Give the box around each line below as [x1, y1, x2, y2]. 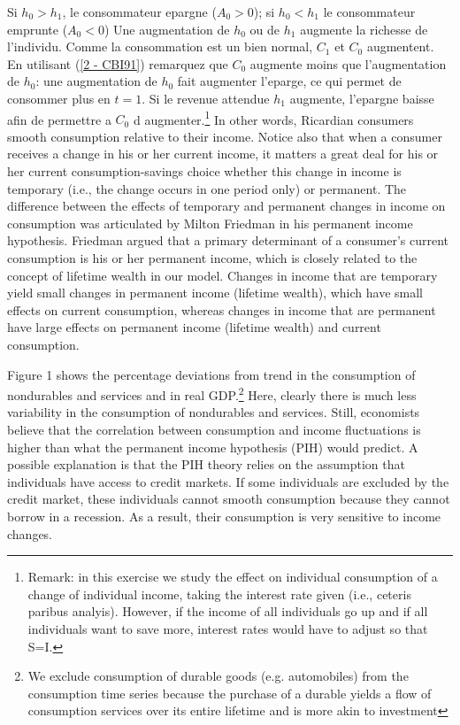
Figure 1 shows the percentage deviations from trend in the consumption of [7, 365, 416, 383]
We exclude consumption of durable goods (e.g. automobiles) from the [27, 667, 409, 685]
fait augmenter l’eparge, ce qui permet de [177, 72, 402, 90]
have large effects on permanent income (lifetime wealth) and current [7, 318, 381, 336]
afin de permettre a [7, 110, 111, 128]
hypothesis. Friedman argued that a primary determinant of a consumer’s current [7, 231, 449, 250]
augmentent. [366, 37, 434, 56]
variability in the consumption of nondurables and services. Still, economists [7, 403, 420, 421]
